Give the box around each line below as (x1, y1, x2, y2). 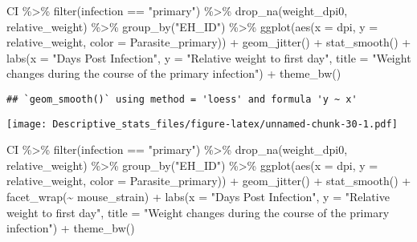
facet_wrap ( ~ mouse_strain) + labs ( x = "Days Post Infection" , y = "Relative (6, 188, 390, 205)
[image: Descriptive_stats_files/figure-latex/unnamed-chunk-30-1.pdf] (6, 118, 398, 130)
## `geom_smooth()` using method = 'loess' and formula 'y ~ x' (6, 93, 358, 105)
